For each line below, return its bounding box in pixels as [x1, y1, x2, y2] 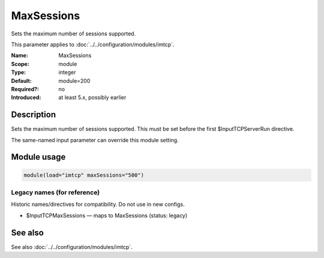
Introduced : [11, 94, 41, 101]
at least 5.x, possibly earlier [58, 94, 127, 101]
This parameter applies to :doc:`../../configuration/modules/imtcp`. [11, 41, 175, 48]
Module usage [11, 152, 66, 162]
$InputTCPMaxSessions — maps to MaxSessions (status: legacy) [26, 212, 188, 219]
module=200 [58, 77, 91, 84]
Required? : [11, 85, 39, 92]
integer [58, 69, 76, 76]
